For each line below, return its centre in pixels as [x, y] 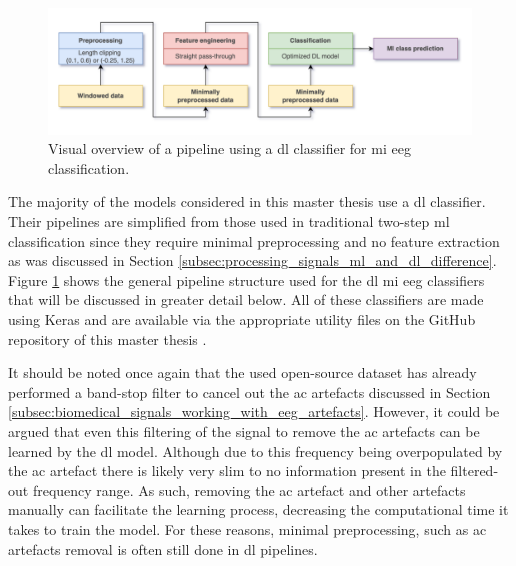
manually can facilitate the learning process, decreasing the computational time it [258, 509]
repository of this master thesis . [107, 338]
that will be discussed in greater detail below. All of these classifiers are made [246, 299]
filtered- [474, 470]
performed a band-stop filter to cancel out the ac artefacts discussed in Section [249, 391]
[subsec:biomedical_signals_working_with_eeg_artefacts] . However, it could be [254, 411]
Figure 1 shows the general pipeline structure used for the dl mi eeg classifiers [246, 279]
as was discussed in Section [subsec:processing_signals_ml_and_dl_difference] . [252, 260]
